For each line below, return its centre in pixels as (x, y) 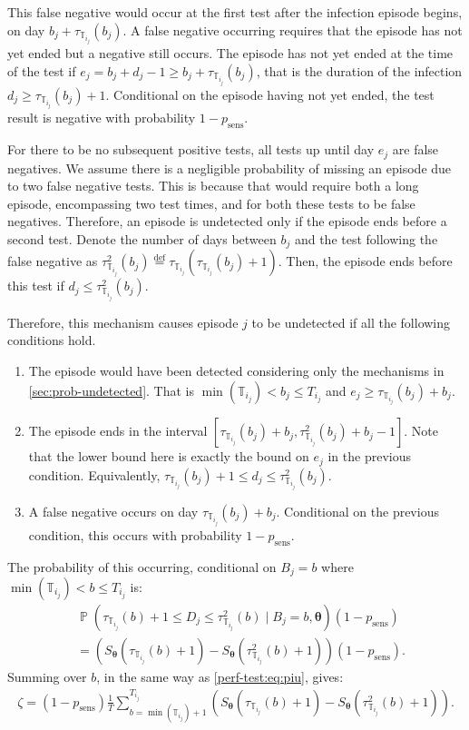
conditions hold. (52, 340)
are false (415, 149)
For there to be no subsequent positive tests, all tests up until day (191, 149)
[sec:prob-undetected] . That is (111, 390)
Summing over (47, 677)
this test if (36, 286)
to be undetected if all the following (351, 322)
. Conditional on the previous (357, 512)
